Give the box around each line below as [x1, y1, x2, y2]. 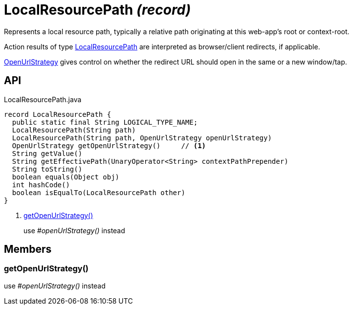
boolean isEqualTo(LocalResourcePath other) [12, 188, 185, 197]
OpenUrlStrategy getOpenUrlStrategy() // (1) [12, 141, 206, 150]
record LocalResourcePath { [4, 110, 111, 118]
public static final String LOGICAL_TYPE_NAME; [12, 118, 198, 126]
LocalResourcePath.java [4, 95, 82, 104]
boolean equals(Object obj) [12, 173, 120, 181]
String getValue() [12, 149, 83, 157]
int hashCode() [12, 180, 70, 189]
